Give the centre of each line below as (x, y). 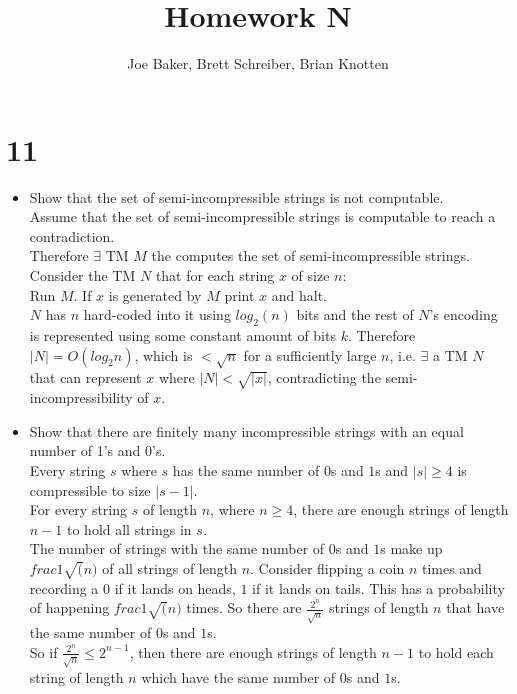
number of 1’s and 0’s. (97, 450)
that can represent (85, 377)
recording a (64, 587)
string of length (76, 676)
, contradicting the (324, 377)
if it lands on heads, (175, 587)
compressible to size (90, 489)
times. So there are (244, 607)
